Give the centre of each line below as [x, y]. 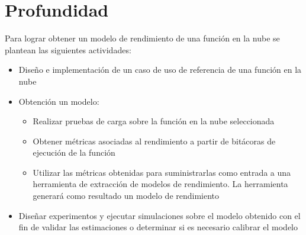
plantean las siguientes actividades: [68, 49]
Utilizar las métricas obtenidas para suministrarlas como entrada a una [162, 172]
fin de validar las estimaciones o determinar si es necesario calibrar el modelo [158, 227]
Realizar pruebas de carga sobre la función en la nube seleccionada [154, 121]
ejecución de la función [74, 152]
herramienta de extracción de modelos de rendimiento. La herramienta [160, 184]
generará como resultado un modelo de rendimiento [126, 196]
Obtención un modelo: [59, 101]
